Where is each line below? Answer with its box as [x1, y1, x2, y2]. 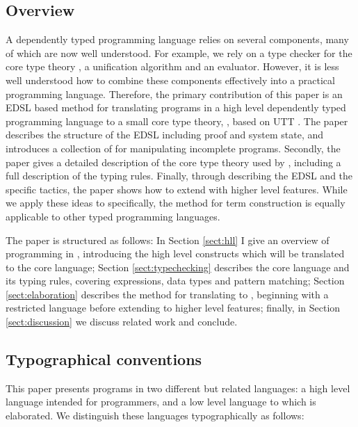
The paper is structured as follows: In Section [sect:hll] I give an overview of [6, 232, 329, 247]
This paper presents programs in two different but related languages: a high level [6, 380, 350, 395]
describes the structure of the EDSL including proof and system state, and [6, 127, 324, 142]
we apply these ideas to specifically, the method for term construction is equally [6, 195, 345, 210]
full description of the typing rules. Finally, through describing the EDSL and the [6, 168, 353, 183]
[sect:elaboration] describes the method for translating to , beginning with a [6, 287, 329, 301]
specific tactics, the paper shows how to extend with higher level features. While [6, 182, 348, 196]
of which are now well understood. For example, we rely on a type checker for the [6, 45, 352, 60]
